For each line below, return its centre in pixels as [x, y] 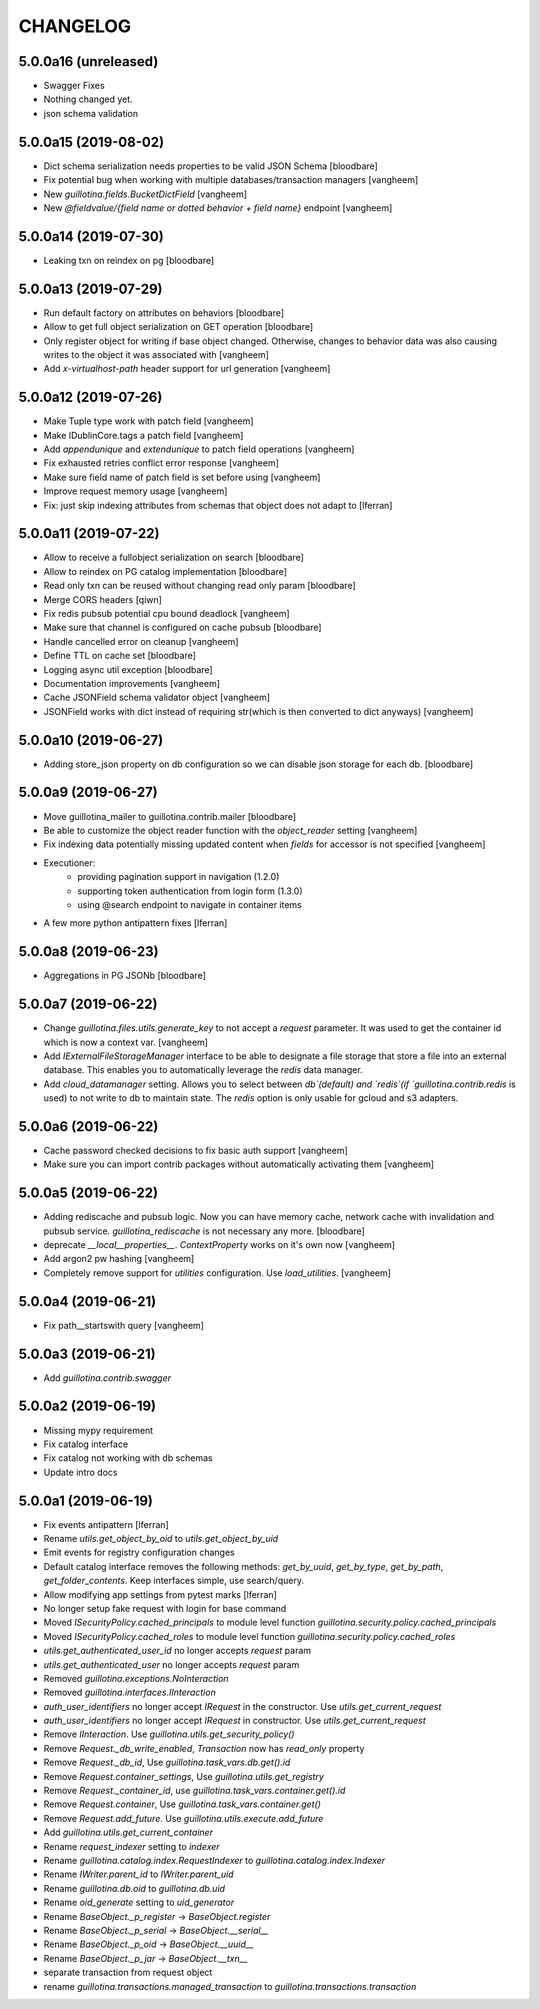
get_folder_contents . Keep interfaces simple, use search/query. [174, 1581]
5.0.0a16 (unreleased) [88, 61]
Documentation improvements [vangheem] [131, 683]
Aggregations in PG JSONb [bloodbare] [125, 976]
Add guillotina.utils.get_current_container [128, 1832]
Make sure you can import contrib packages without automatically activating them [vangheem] [239, 1164]
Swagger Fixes [74, 86]
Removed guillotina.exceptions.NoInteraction [136, 1678]
